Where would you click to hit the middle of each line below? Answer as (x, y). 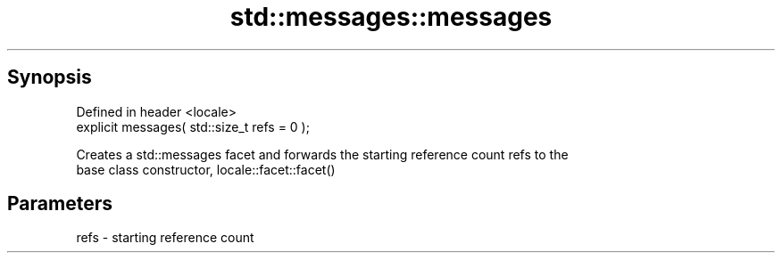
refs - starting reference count (165, 238)
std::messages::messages (391, 17)
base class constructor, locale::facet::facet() (206, 169)
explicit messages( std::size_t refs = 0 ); (193, 126)
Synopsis (50, 77)
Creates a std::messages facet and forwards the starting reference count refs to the (322, 154)
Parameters (60, 204)
